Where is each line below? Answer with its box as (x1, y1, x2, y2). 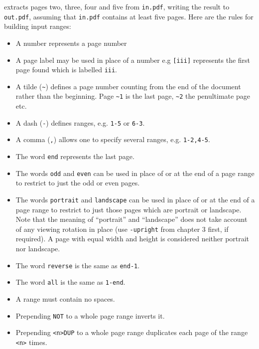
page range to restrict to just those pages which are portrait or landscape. (15, 204, 242, 214)
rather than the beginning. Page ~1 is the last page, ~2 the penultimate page (15, 91, 250, 101)
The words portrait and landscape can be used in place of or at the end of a (15, 194, 255, 204)
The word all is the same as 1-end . (15, 277, 126, 287)
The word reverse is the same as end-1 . (15, 260, 140, 270)
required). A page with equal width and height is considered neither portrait (15, 233, 250, 244)
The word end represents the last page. (15, 151, 134, 162)
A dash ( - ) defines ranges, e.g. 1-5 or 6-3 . (15, 117, 145, 128)
